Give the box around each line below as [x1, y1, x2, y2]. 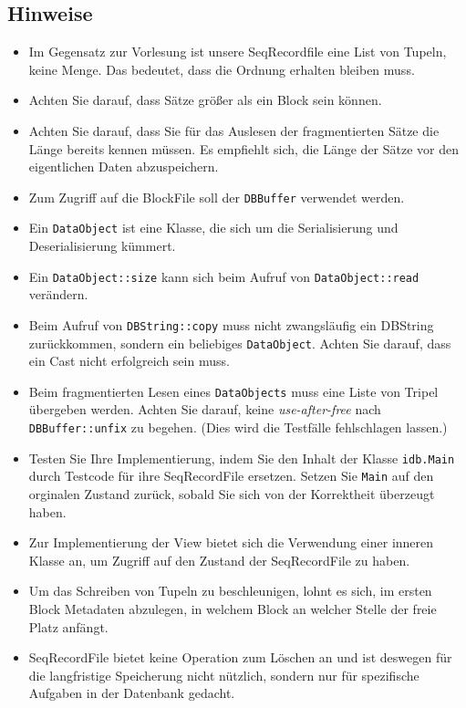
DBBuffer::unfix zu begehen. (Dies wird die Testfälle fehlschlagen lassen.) [28, 418, 448, 437]
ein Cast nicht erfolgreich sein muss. [28, 351, 230, 370]
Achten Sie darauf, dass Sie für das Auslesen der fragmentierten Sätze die [28, 120, 440, 140]
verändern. [28, 285, 88, 304]
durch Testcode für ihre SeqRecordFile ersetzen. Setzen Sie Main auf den [28, 466, 434, 485]
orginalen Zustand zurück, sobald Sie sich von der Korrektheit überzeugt [28, 484, 435, 504]
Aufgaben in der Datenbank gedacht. [28, 683, 235, 703]
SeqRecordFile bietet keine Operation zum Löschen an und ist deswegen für [28, 648, 452, 667]
